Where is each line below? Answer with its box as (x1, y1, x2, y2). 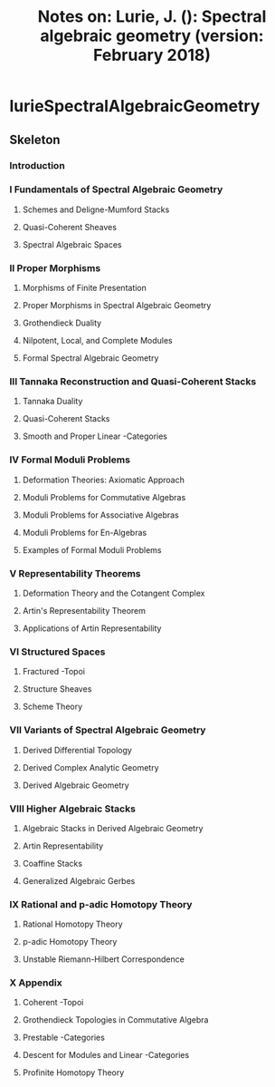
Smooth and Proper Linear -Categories (22, 431, 167, 442)
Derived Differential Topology (22, 744, 133, 755)
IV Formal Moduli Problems (9, 453, 131, 466)
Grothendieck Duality (22, 317, 102, 328)
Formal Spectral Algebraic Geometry (22, 353, 159, 364)
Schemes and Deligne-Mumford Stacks (22, 204, 170, 215)
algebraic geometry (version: (40, 25, 264, 46)
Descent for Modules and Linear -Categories (22, 1050, 190, 1061)
